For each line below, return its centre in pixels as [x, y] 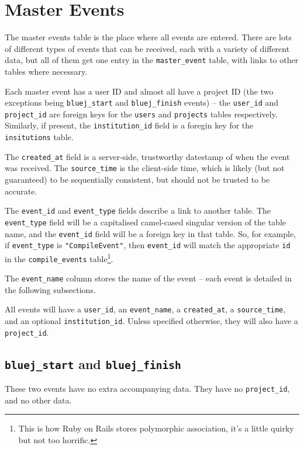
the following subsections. [50, 289]
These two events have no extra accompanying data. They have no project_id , [147, 389]
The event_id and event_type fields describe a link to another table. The [138, 210]
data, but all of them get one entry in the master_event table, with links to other [152, 60]
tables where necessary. [46, 71]
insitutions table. [39, 137]
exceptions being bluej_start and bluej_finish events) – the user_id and [142, 102]
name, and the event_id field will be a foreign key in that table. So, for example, [150, 233]
